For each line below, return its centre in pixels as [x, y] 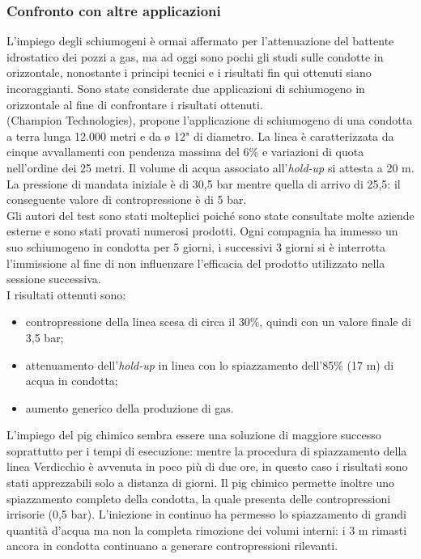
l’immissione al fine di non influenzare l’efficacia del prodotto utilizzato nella [196, 263]
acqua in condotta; [72, 381]
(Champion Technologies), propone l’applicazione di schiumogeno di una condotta [210, 120]
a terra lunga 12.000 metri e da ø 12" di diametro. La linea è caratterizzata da [200, 136]
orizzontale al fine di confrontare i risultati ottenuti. [135, 104]
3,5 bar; [45, 337]
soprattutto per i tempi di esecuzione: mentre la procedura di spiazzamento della [207, 450]
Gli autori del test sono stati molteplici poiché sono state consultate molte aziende [210, 215]
